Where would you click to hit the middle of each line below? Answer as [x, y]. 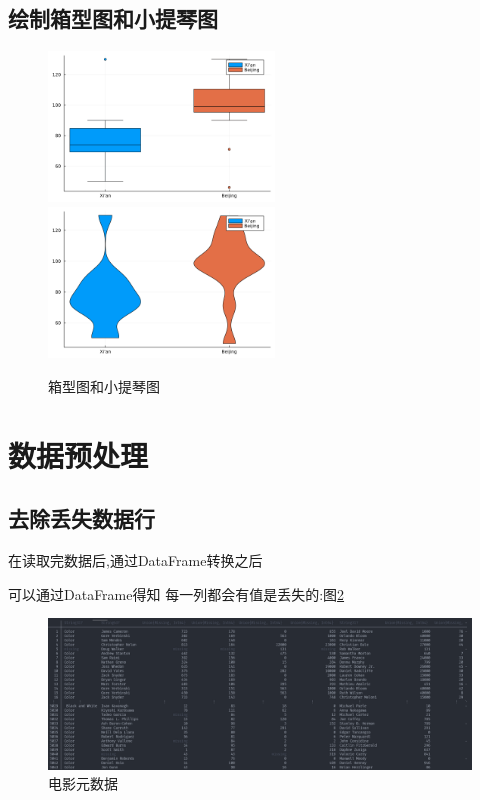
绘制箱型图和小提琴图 [113, 18]
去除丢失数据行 [81, 518]
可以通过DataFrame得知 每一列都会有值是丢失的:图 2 [176, 593]
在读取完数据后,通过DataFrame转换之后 [135, 559]
